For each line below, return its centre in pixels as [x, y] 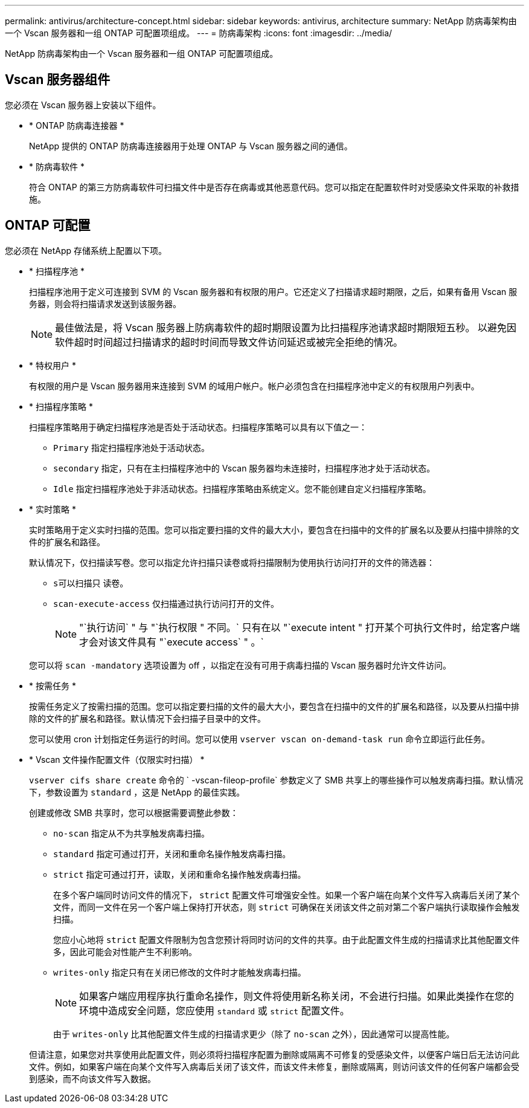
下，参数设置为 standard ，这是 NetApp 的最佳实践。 [137, 792]
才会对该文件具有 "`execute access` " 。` [172, 642]
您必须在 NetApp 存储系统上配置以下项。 [86, 250]
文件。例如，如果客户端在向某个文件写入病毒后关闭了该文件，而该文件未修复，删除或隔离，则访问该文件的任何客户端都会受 [274, 1066]
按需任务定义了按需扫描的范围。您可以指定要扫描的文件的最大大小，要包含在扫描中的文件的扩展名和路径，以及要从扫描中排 [274, 706]
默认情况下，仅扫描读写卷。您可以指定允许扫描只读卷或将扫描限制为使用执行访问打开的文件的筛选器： [232, 562]
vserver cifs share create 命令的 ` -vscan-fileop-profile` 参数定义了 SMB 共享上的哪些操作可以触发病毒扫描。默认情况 [276, 780]
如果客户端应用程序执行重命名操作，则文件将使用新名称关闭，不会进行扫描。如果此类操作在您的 [297, 996]
